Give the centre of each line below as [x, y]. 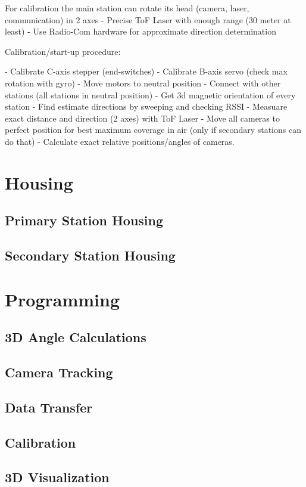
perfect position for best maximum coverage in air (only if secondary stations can [153, 130]
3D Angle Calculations [76, 337]
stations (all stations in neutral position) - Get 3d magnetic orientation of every [150, 94]
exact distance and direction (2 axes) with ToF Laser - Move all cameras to [142, 118]
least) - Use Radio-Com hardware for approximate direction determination [140, 31]
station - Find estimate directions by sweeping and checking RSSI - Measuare [146, 106]
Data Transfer [49, 407]
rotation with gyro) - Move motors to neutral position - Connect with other [143, 83]
